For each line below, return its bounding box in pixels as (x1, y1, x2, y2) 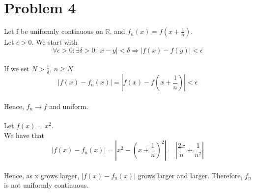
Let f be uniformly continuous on (4, 26, 103, 36)
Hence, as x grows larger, (4, 170, 80, 180)
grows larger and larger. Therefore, (138, 170, 243, 180)
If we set (4, 63, 29, 74)
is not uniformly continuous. (4, 180, 89, 190)
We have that (4, 130, 45, 140)
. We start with (31, 37, 78, 47)
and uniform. (49, 101, 88, 111)
